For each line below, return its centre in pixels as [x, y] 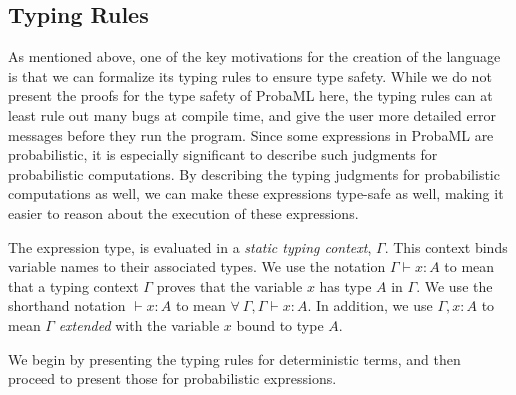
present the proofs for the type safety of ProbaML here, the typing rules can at [250, 95]
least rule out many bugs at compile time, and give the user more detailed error [252, 114]
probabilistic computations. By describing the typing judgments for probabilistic [254, 173]
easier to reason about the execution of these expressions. [183, 212]
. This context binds [446, 246]
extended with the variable [139, 324]
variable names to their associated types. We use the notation [197, 266]
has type [345, 285]
